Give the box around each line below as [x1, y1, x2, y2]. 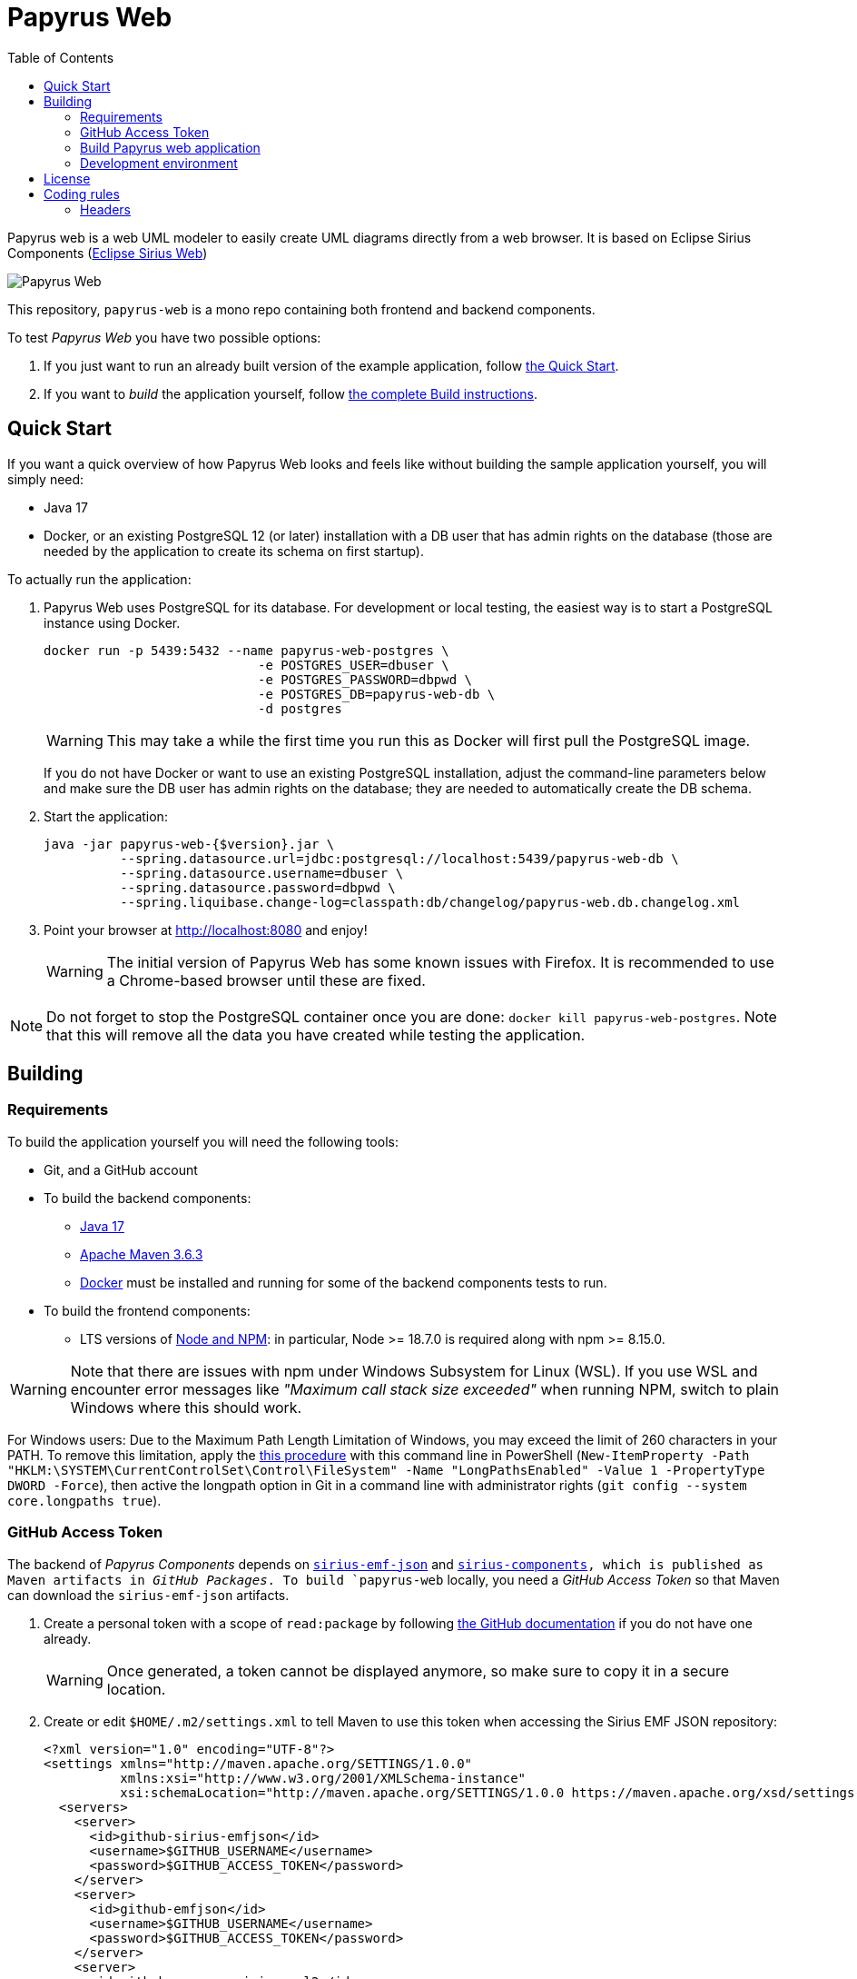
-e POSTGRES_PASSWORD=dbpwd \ [258, 671, 473, 687]
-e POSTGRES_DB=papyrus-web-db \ [258, 686, 496, 701]
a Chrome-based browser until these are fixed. [106, 970, 426, 989]
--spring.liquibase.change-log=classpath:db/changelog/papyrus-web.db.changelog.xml [120, 894, 741, 910]
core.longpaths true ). [7, 1492, 162, 1508]
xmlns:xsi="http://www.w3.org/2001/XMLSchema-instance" [120, 1770, 527, 1785]
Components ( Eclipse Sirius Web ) [7, 244, 208, 261]
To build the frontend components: [44, 1302, 251, 1318]
